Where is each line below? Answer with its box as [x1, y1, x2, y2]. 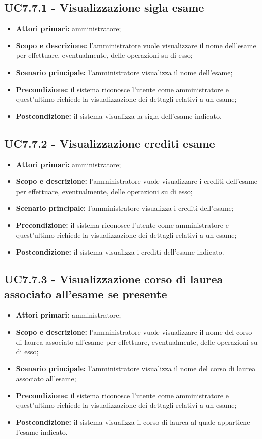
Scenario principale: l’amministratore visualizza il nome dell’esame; [16, 67, 233, 77]
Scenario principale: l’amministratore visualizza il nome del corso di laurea [16, 363, 256, 373]
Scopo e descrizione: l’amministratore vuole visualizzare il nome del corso [16, 326, 252, 337]
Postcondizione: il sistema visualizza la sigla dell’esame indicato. [16, 110, 222, 121]
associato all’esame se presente [4, 286, 167, 301]
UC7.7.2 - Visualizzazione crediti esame [4, 135, 215, 151]
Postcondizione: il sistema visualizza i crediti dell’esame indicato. [16, 246, 224, 257]
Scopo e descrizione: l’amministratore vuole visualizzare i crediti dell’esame [16, 176, 258, 186]
